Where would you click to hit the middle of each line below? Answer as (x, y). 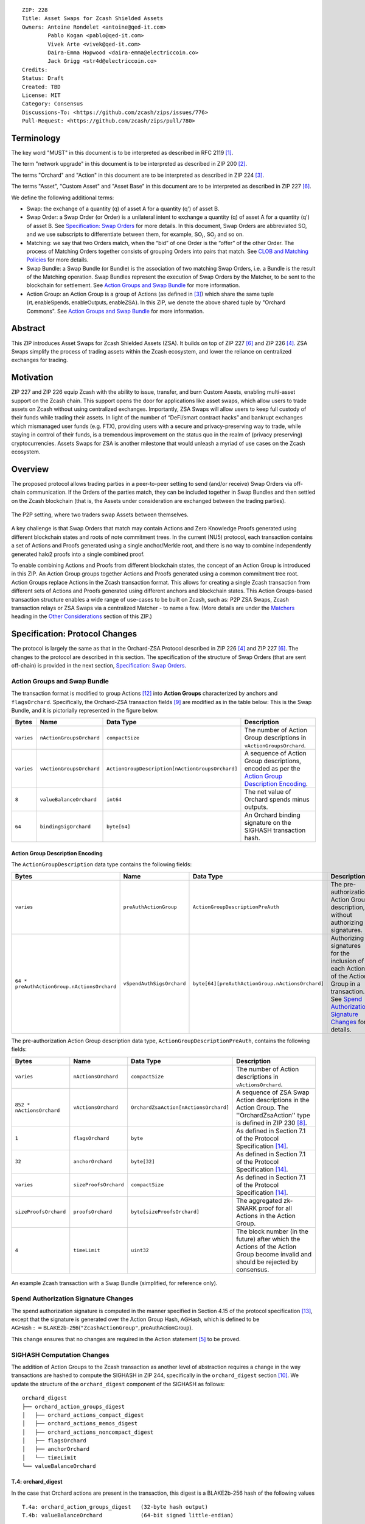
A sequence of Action (275, 753)
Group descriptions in (275, 738)
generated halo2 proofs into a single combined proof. (78, 554)
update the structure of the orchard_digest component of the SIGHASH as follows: (118, 1384)
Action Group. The (262, 1108)
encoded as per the (272, 769)
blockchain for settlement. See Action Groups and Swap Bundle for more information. (133, 285)
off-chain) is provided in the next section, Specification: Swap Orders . (99, 666)
